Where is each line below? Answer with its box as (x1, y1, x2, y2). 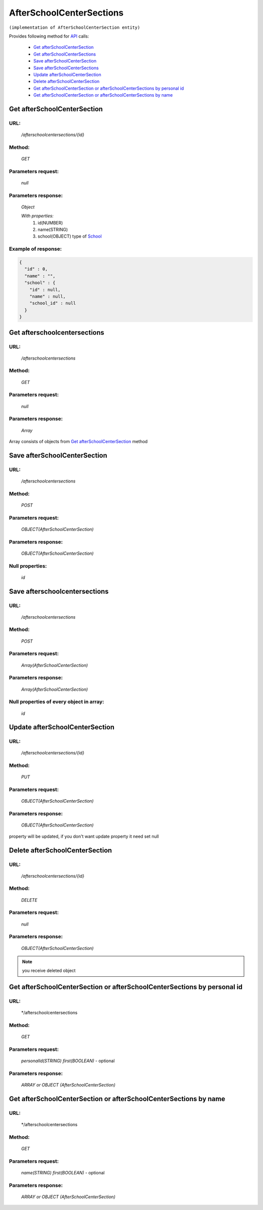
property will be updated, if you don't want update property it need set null (9, 833, 159, 839)
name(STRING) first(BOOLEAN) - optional (21, 1170, 105, 1176)
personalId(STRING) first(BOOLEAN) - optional (21, 1058, 115, 1064)
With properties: (21, 213, 54, 219)
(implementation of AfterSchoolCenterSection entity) (9, 24, 140, 30)
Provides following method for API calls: (9, 33, 90, 39)
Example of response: (9, 245, 62, 252)
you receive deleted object (22, 968, 76, 973)
